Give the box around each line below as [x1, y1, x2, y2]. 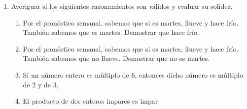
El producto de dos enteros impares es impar [23, 96, 158, 106]
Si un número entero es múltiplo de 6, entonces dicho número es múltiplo [23, 69, 243, 80]
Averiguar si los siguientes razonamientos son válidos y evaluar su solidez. [11, 1, 233, 11]
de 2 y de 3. [23, 79, 59, 89]
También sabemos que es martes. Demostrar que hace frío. [23, 27, 199, 37]
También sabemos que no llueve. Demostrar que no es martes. [23, 53, 210, 63]
